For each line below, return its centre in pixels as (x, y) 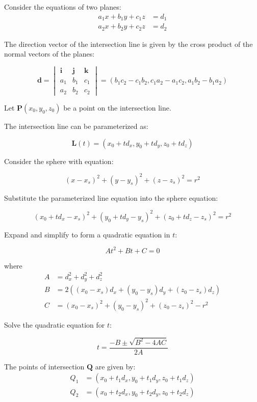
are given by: (115, 366)
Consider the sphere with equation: (59, 161)
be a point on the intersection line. (117, 107)
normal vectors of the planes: (49, 54)
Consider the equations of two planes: (63, 7)
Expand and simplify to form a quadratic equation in (87, 234)
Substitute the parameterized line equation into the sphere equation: (111, 197)
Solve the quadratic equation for (55, 324)
